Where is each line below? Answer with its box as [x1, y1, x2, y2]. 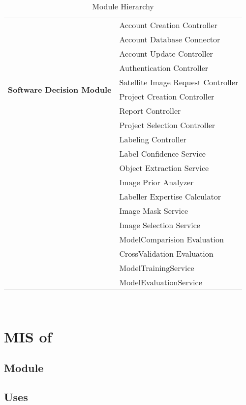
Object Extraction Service [119, 162, 209, 173]
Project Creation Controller [119, 91, 215, 102]
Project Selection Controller [119, 119, 215, 131]
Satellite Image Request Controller [119, 76, 239, 88]
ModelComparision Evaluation [119, 234, 224, 245]
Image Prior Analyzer [119, 176, 194, 188]
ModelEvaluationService [119, 276, 202, 288]
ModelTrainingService [119, 262, 194, 273]
